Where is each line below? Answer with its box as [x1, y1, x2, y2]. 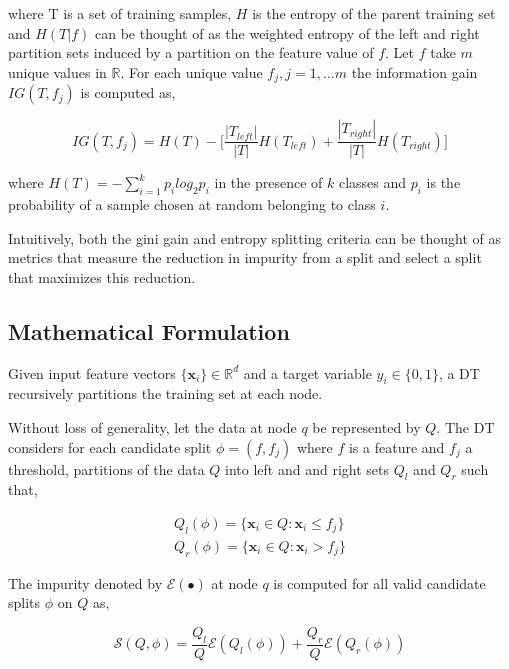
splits [8, 592, 41, 613]
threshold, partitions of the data [8, 458, 205, 479]
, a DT [438, 362, 480, 383]
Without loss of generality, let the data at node [8, 417, 297, 438]
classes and [338, 172, 407, 193]
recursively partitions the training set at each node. [8, 383, 323, 404]
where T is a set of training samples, [8, 3, 232, 23]
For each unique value [129, 61, 263, 82]
